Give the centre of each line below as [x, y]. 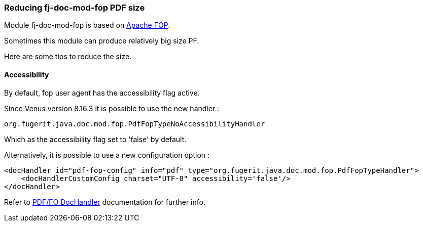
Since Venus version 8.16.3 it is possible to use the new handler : [112, 108]
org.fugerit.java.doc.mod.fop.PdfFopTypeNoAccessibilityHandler [135, 124]
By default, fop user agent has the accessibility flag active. [102, 93]
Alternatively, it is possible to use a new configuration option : [107, 155]
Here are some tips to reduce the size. [68, 57]
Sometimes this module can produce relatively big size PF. [102, 41]
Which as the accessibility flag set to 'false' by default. [95, 139]
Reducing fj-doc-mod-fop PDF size [75, 8]
